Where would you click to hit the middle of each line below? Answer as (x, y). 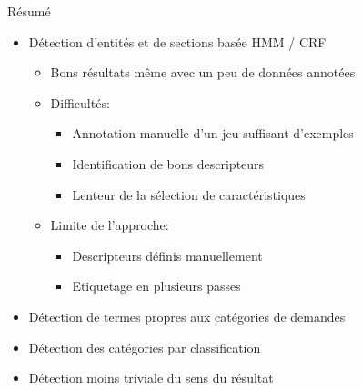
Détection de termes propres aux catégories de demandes (187, 316)
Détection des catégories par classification (145, 347)
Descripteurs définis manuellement (167, 255)
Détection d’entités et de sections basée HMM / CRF (177, 41)
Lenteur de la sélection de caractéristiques (189, 194)
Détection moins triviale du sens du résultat (151, 378)
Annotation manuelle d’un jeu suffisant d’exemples (213, 133)
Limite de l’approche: (110, 225)
